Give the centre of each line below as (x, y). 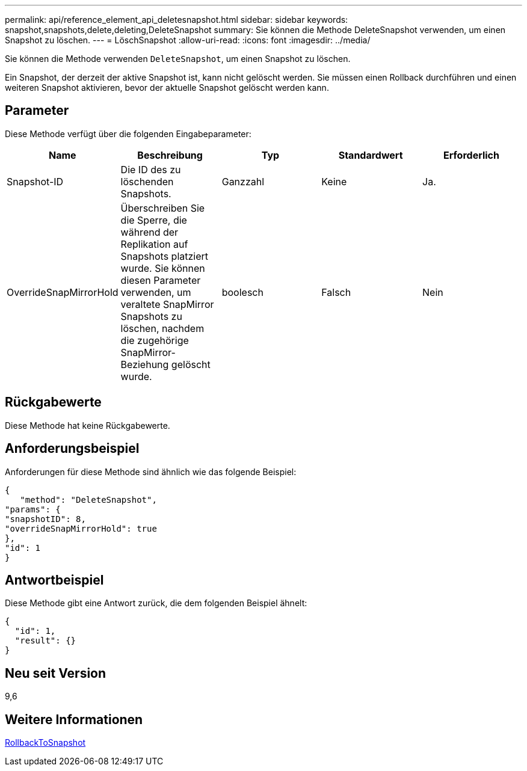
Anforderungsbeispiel (72, 449)
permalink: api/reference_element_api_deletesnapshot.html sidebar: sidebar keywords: (177, 20)
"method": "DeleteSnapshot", (88, 499)
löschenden (147, 181)
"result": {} (45, 641)
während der (149, 232)
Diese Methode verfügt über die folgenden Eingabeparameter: (128, 134)
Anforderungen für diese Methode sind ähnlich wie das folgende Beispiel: (151, 472)
